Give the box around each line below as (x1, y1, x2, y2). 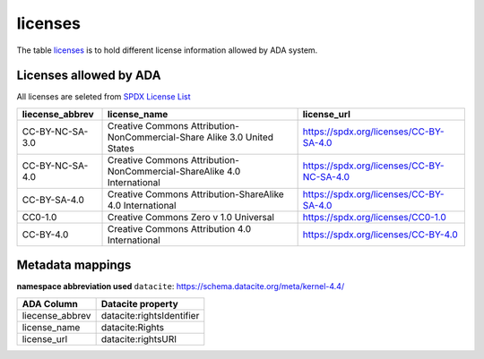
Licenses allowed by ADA (16, 68, 161, 83)
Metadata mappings (16, 258, 132, 273)
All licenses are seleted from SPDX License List (16, 91, 192, 102)
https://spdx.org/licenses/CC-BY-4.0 (302, 228, 459, 241)
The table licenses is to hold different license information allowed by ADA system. (16, 45, 318, 56)
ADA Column (22, 297, 78, 310)
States (107, 141, 134, 154)
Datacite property (100, 297, 178, 310)
